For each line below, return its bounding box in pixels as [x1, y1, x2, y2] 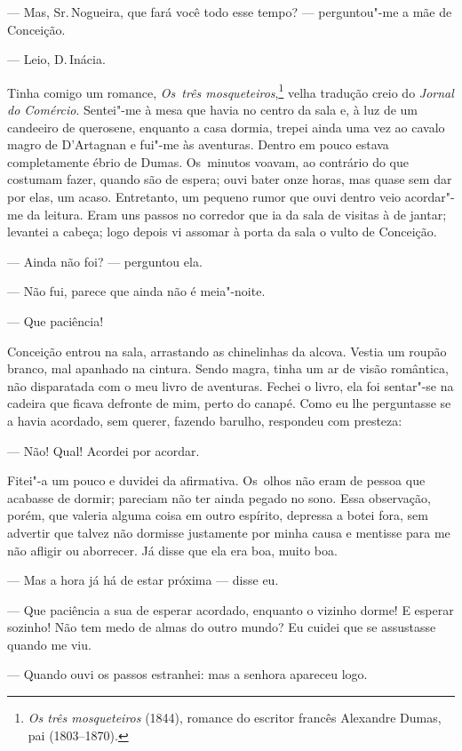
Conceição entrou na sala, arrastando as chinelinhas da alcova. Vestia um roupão [7, 341, 447, 360]
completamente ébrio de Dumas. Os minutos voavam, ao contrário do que [7, 152, 410, 171]
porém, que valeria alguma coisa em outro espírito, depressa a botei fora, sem [7, 506, 428, 524]
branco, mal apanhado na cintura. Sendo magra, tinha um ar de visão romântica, [7, 359, 449, 378]
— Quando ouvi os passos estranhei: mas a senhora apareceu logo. [7, 665, 368, 683]
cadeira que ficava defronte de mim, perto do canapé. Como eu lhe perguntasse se [7, 394, 451, 412]
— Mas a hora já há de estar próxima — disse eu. [7, 571, 279, 589]
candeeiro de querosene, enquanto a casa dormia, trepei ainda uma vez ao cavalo [7, 117, 445, 136]
